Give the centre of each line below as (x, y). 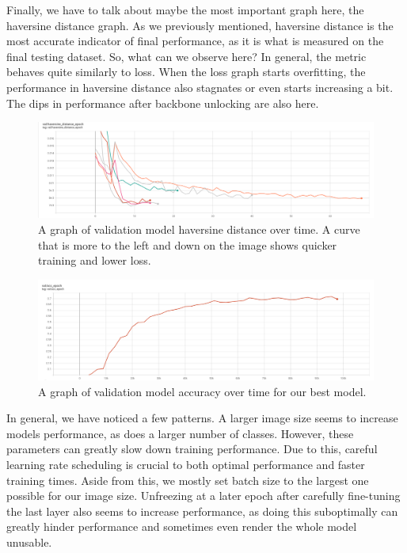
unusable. (29, 542)
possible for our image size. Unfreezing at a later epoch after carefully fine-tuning (203, 496)
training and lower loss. (95, 260)
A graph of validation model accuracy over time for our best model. (202, 391)
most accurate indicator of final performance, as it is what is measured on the (195, 41)
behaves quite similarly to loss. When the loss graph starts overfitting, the (186, 72)
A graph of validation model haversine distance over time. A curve (199, 229)
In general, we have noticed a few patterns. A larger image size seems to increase (202, 418)
